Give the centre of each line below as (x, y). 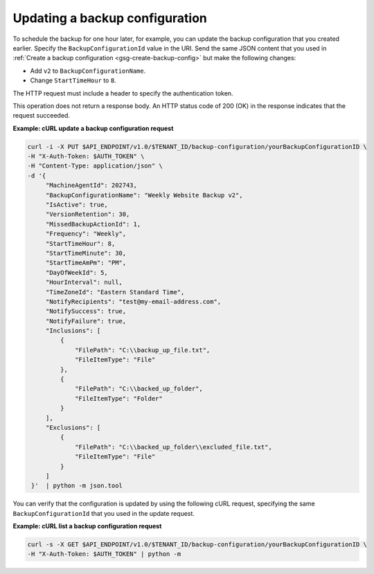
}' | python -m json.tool (77, 486)
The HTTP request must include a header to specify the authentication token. (123, 93)
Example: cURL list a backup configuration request (87, 526)
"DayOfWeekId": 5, (77, 272)
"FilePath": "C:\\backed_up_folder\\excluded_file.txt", (174, 447)
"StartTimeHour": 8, (80, 243)
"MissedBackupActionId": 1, (93, 224)
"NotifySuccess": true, (86, 311)
